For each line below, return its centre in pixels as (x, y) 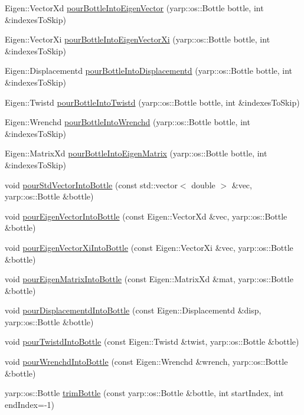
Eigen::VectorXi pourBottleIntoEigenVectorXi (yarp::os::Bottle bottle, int (138, 39)
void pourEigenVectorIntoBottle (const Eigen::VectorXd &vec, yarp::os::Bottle (146, 216)
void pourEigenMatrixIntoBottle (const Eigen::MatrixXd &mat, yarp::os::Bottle (149, 279)
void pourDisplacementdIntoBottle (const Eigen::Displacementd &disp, (133, 310)
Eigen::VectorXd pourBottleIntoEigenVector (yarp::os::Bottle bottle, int (134, 8)
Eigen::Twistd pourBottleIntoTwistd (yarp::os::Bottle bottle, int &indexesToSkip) (152, 102)
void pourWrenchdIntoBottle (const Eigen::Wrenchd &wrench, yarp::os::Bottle (146, 362)
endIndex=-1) (30, 404)
